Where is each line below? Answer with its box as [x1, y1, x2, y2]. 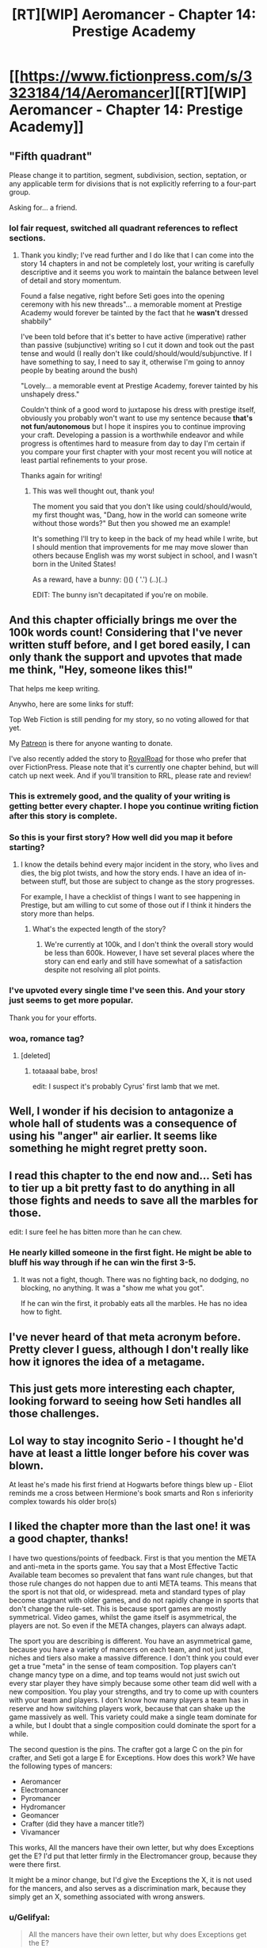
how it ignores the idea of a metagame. [9, 1355, 205, 1368]
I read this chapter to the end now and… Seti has [9, 1169, 253, 1182]
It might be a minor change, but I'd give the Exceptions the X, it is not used [9, 1875, 253, 1884]
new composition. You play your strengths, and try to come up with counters [9, 1687, 259, 1696]
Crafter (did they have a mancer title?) [20, 1819, 145, 1828]
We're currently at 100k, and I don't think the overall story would [44, 940, 254, 949]
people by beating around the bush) [20, 365, 138, 375]
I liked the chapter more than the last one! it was [9, 1520, 251, 1533]
